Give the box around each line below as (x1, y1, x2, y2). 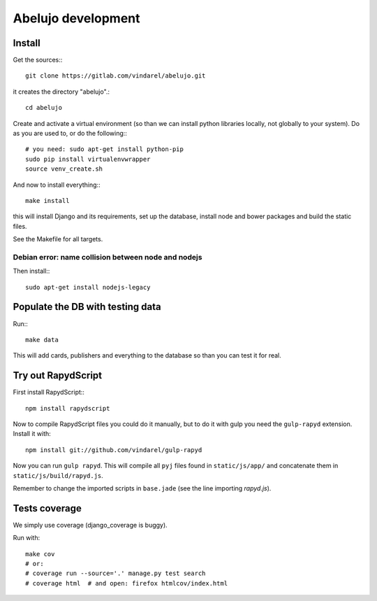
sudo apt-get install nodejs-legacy (25, 283, 151, 291)
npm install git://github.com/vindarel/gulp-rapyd (25, 446, 202, 454)
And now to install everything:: (13, 181, 101, 189)
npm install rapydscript (25, 404, 110, 412)
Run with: (13, 534, 40, 542)
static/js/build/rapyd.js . (13, 471, 104, 479)
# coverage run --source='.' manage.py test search (25, 570, 206, 577)
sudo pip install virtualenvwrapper (25, 155, 151, 163)
